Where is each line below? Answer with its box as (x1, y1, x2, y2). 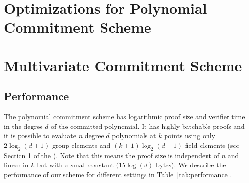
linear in (4, 160, 29, 170)
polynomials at (112, 130, 156, 141)
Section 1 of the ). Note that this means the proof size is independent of (4, 150, 219, 160)
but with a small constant (37, 160, 114, 170)
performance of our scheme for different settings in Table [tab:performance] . (4, 169, 231, 179)
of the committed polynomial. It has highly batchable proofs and (50, 121, 245, 131)
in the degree (4, 121, 43, 131)
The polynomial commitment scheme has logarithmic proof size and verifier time (4, 111, 245, 122)
